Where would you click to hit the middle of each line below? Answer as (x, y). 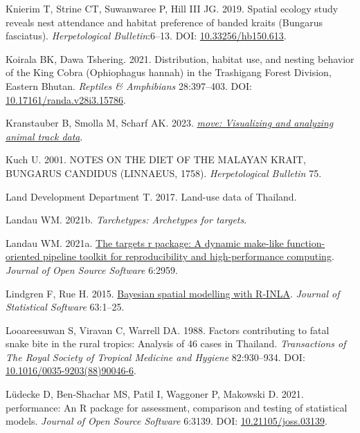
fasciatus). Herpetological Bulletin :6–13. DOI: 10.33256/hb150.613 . (146, 36)
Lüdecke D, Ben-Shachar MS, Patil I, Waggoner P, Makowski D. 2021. (155, 394)
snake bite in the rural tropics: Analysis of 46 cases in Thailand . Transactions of (176, 343)
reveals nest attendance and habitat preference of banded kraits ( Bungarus (164, 22)
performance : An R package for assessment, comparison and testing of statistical (177, 407)
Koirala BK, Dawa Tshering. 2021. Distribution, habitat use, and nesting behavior (180, 58)
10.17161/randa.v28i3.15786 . (66, 99)
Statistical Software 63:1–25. (65, 307)
